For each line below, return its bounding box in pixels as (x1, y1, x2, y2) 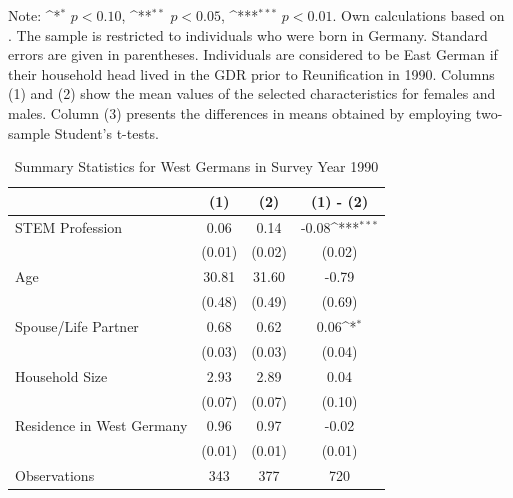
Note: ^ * (8, 5, 61, 25)
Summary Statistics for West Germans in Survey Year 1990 (14, 156, 379, 177)
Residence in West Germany (15, 415, 188, 436)
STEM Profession (15, 216, 123, 237)
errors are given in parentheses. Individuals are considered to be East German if (8, 44, 498, 65)
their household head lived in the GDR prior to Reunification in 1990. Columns (8, 63, 495, 84)
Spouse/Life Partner (15, 315, 139, 336)
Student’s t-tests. (54, 122, 159, 143)
